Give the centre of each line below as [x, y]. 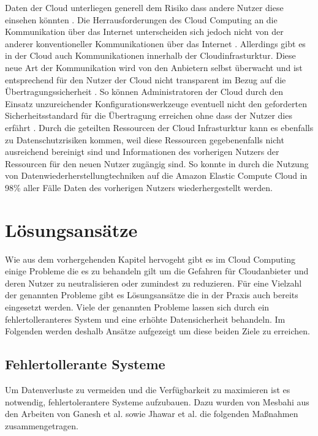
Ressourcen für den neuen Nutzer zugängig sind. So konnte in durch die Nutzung [157, 163]
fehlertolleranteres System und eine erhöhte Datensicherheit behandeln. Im [145, 319]
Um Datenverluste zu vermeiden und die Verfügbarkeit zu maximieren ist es [148, 389]
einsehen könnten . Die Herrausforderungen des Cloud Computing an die [141, 19]
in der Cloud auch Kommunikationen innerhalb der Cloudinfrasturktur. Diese [150, 55]
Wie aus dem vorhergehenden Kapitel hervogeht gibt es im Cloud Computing [150, 259]
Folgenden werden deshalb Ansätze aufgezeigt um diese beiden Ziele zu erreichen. [157, 331]
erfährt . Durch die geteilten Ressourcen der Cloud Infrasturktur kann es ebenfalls [159, 127]
